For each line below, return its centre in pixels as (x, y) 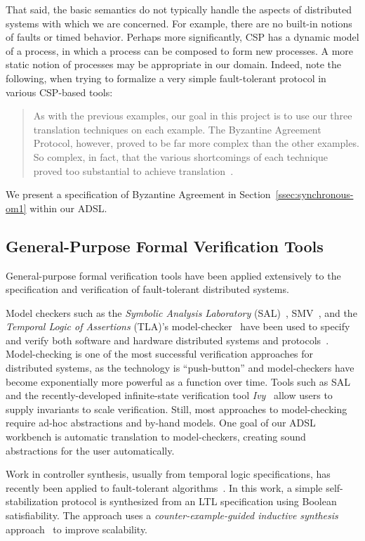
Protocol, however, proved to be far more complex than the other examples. (196, 143)
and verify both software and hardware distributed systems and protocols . (167, 340)
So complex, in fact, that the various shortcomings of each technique (180, 156)
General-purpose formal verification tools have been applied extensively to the (173, 275)
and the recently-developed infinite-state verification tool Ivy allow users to (169, 395)
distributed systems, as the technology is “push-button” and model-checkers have (180, 368)
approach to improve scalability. (77, 529)
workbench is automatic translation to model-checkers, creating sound (156, 437)
